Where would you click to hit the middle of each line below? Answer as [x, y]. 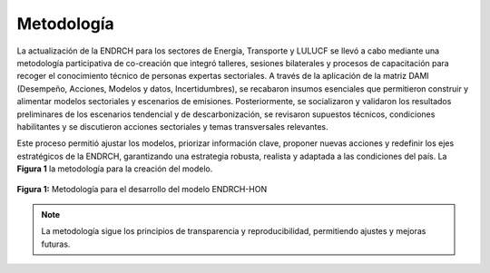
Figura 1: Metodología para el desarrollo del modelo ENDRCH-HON [142, 190]
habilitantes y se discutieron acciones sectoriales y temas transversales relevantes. [172, 126]
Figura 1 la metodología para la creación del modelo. [115, 169]
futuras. [56, 244]
